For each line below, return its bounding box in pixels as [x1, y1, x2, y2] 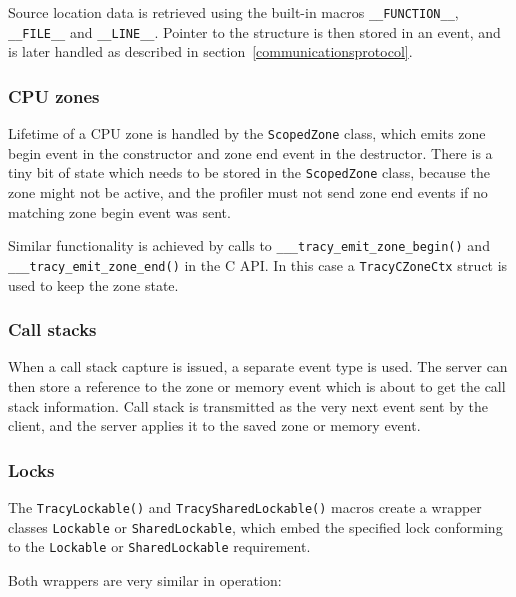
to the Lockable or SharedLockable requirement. [8, 536, 311, 557]
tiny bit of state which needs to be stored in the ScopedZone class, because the [8, 162, 490, 183]
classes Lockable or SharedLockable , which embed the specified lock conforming [8, 516, 503, 537]
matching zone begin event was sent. [8, 201, 231, 222]
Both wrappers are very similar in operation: [8, 569, 282, 590]
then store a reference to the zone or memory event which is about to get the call [8, 375, 506, 396]
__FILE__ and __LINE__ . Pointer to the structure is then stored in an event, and [8, 21, 501, 42]
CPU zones [8, 83, 100, 108]
